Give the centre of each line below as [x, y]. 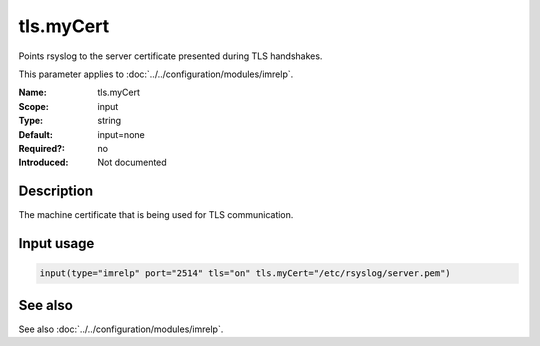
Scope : [33, 106]
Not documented [132, 162]
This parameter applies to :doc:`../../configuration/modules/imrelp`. [156, 74]
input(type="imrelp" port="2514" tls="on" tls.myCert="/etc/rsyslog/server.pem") [245, 273]
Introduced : [43, 162]
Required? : [41, 148]
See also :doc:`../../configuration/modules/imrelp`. [121, 329]
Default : [36, 134]
